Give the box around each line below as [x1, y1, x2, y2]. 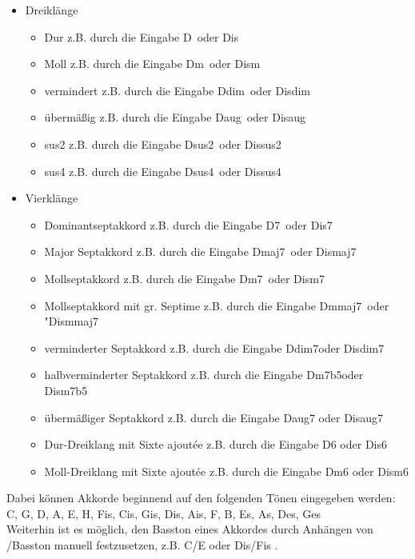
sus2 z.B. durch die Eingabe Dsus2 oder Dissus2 [44, 135, 281, 152]
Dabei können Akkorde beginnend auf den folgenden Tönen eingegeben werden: [6, 489, 396, 506]
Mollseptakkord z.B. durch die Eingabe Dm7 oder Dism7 [44, 270, 325, 286]
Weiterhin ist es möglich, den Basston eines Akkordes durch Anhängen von [6, 521, 373, 537]
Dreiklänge [25, 2, 78, 18]
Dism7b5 [44, 381, 88, 398]
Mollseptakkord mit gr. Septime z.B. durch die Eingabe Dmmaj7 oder [44, 297, 389, 313]
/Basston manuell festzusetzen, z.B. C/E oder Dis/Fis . [6, 537, 278, 553]
